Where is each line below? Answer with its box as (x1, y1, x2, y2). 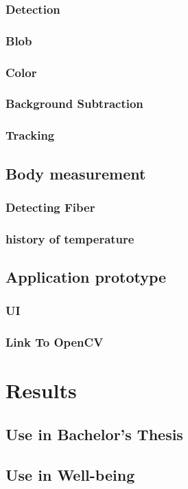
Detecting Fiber (5, 198, 95, 215)
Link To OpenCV (5, 334, 104, 351)
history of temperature (5, 230, 134, 247)
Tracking (5, 127, 55, 144)
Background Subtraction (5, 95, 143, 112)
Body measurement (5, 162, 146, 184)
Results (5, 376, 77, 404)
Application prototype (5, 266, 167, 287)
